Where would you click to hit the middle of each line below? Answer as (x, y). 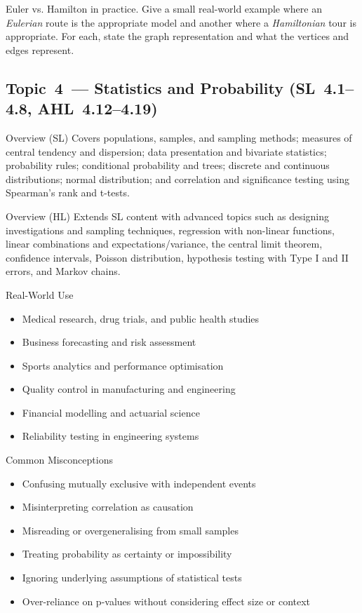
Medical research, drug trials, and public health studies (141, 318)
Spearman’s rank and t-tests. (68, 193)
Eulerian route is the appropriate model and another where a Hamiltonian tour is (181, 22)
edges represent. (40, 49)
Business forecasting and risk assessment (109, 342)
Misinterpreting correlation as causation (108, 507)
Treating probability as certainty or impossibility (127, 554)
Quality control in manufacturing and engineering (129, 389)
